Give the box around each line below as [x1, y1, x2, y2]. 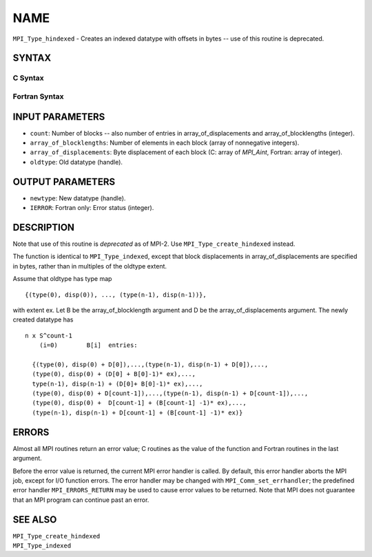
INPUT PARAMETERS [12, 111, 105, 123]
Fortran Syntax [12, 92, 64, 101]
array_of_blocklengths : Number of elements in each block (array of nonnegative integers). [30, 138, 300, 147]
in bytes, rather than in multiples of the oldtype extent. [12, 262, 167, 270]
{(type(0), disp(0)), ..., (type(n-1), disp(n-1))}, [25, 291, 207, 299]
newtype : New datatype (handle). [30, 193, 126, 202]
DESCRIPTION [12, 221, 75, 233]
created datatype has [12, 315, 74, 324]
